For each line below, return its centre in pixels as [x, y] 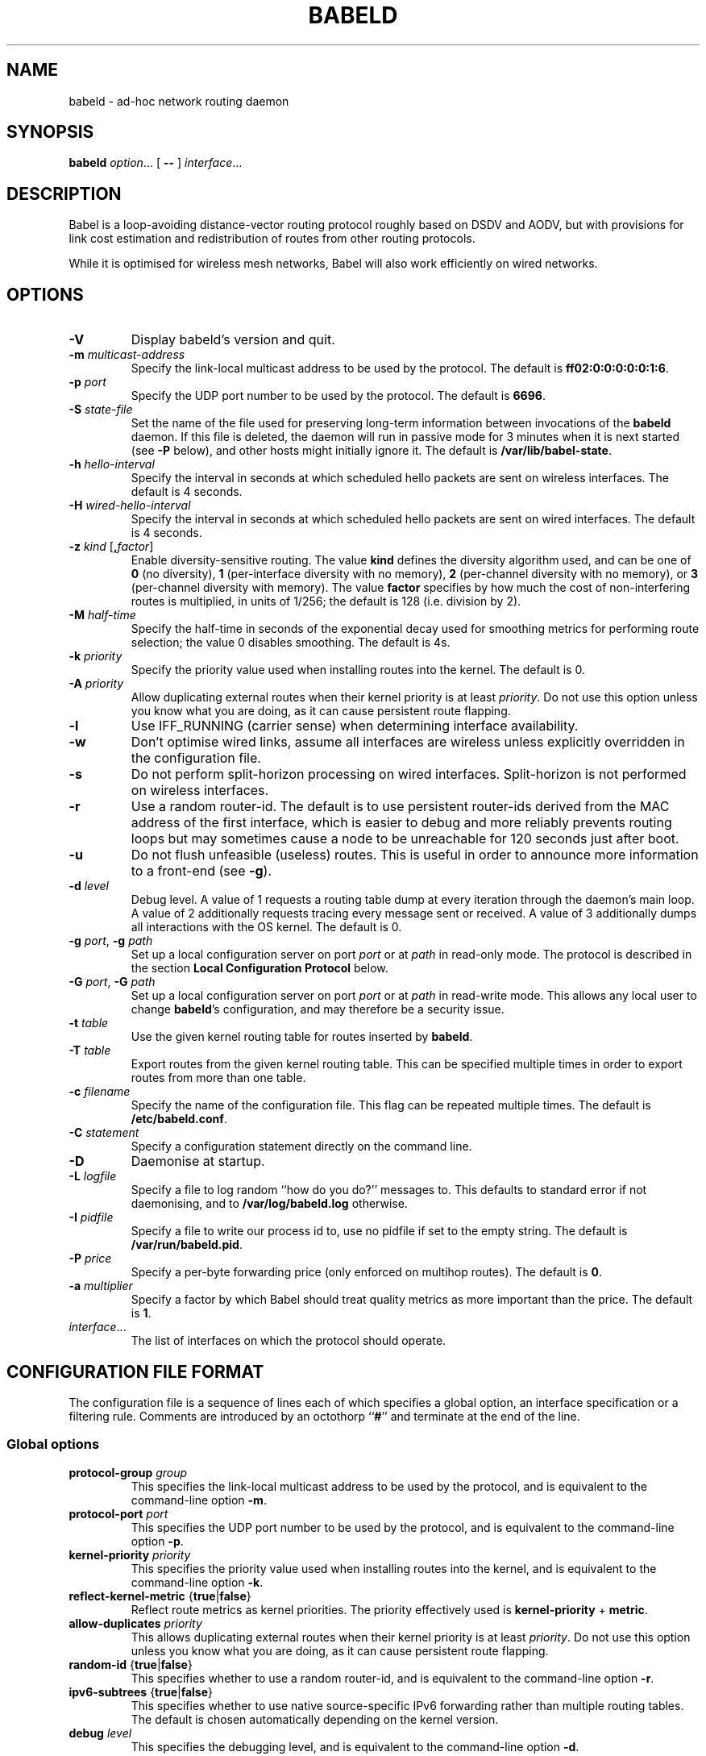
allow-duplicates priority [135, 1623]
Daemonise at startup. [198, 1161]
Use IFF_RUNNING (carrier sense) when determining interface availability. [355, 726]
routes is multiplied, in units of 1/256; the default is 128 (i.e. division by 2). [326, 601]
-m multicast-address [127, 355]
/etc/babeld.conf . [179, 1119]
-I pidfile [91, 1217]
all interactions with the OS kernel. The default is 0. [266, 927]
